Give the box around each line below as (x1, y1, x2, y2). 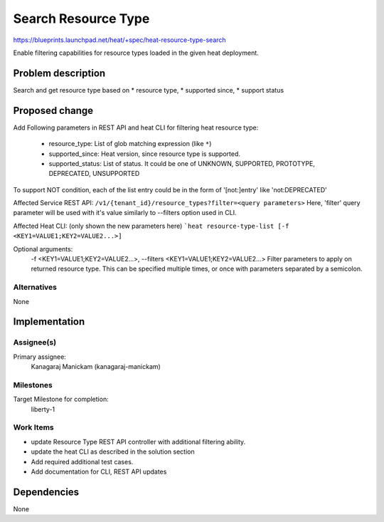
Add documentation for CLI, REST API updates (31, 467, 167, 476)
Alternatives (13, 282, 57, 292)
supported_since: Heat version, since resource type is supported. (48, 150, 241, 158)
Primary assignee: (13, 353, 67, 361)
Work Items (13, 422, 54, 432)
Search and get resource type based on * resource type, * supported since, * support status (13, 85, 284, 94)
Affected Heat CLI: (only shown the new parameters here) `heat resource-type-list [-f (13, 221, 289, 230)
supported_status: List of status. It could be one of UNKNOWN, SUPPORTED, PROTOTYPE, (48, 159, 316, 167)
